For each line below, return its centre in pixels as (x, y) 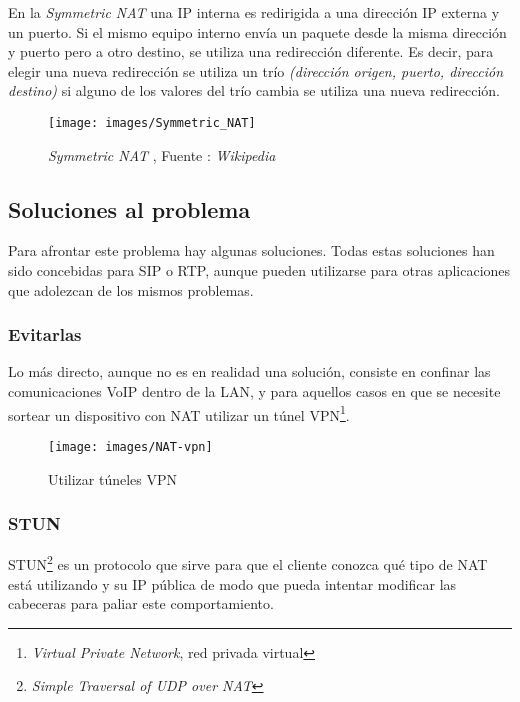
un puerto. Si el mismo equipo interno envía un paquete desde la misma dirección (257, 31)
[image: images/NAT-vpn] (130, 446)
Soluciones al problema (129, 208)
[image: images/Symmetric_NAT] (152, 122)
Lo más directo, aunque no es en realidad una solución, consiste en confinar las (249, 371)
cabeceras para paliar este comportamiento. (141, 603)
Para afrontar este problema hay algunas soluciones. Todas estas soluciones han (251, 250)
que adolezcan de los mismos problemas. (131, 289)
